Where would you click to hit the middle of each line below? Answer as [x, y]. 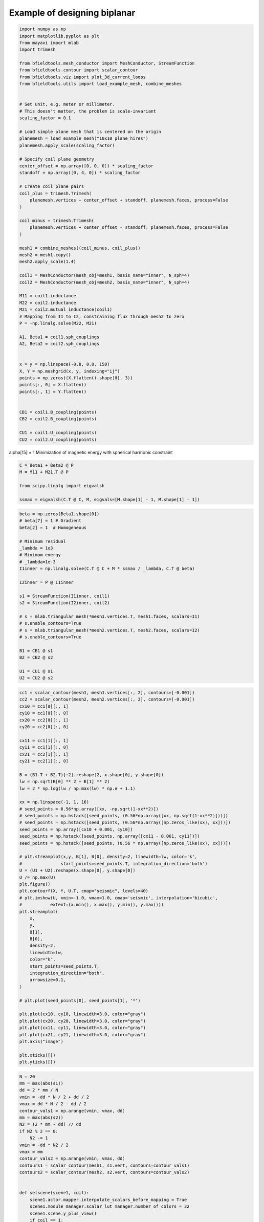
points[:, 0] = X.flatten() [53, 385]
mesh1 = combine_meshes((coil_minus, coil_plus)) [80, 248]
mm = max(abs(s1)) [41, 1083]
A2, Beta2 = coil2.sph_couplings [59, 344]
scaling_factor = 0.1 [45, 118]
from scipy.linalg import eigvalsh [62, 486]
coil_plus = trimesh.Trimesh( [55, 193]
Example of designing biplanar [72, 13]
